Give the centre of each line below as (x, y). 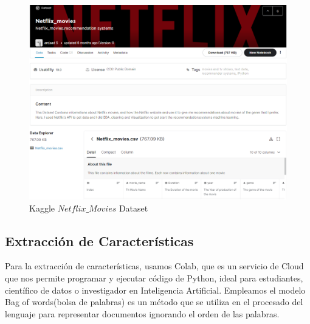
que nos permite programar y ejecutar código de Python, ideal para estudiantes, (154, 278)
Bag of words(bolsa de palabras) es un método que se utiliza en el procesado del (154, 302)
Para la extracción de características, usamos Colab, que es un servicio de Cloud (154, 266)
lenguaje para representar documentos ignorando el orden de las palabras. (142, 313)
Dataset (133, 208)
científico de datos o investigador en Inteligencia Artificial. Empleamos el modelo (155, 290)
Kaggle (42, 208)
